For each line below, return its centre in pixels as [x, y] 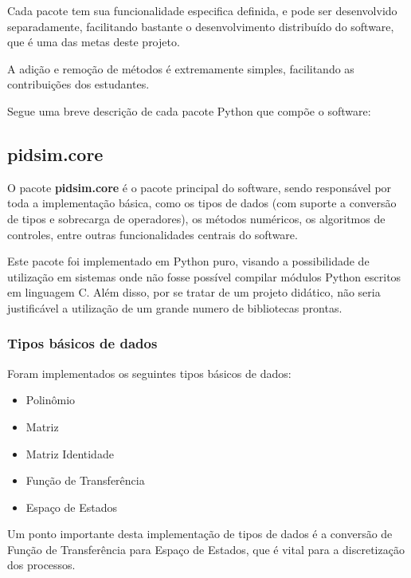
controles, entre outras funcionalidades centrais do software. [153, 234]
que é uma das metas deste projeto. [94, 42]
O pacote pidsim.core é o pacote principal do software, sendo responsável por [200, 187]
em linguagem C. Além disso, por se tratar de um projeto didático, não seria [194, 292]
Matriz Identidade [70, 453]
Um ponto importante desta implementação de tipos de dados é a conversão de [200, 534]
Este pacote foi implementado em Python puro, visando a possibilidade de [188, 261]
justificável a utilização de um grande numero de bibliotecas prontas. [175, 307]
